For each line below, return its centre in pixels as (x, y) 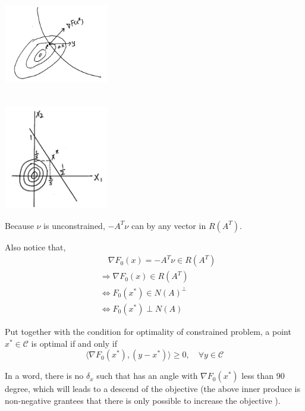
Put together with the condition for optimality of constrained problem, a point (148, 331)
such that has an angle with (147, 376)
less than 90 (263, 376)
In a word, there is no (44, 376)
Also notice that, (35, 247)
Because (19, 225)
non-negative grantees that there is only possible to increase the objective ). (143, 400)
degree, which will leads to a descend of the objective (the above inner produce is (152, 389)
